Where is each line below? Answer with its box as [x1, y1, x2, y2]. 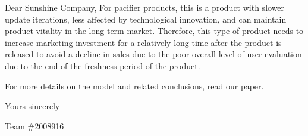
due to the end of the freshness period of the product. [5, 59, 200, 72]
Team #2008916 [5, 119, 64, 132]
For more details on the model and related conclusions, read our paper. [5, 79, 264, 92]
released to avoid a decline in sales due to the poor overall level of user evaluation [5, 48, 302, 60]
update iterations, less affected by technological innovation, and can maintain [5, 13, 287, 25]
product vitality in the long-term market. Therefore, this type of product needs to [5, 24, 304, 37]
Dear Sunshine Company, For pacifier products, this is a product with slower [5, 1, 285, 13]
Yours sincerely [5, 100, 60, 112]
